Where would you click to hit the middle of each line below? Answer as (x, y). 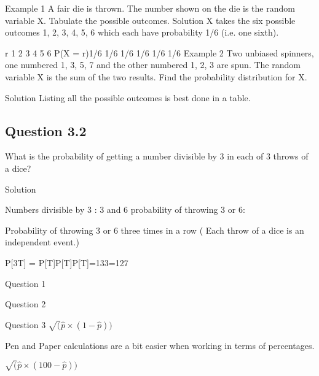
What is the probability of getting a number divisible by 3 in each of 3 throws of (157, 156)
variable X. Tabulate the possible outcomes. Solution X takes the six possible (150, 20)
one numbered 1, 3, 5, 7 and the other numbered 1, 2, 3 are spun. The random (153, 65)
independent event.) (42, 242)
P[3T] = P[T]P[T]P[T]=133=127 (67, 262)
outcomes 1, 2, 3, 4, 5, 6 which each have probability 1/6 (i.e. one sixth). (142, 32)
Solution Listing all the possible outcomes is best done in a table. (128, 97)
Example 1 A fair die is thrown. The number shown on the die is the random (150, 8)
